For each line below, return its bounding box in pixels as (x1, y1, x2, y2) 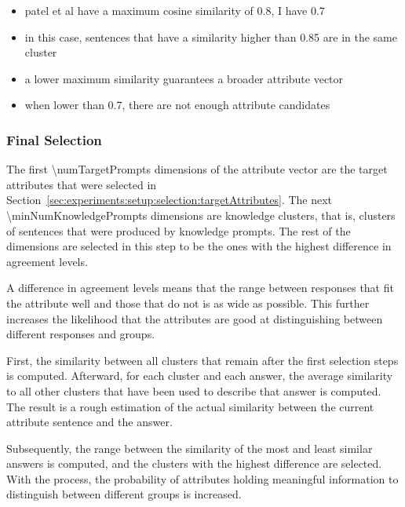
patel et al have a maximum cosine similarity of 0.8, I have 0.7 (24, 2, 325, 18)
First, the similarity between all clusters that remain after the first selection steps (6, 352, 399, 368)
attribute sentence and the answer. (6, 414, 173, 430)
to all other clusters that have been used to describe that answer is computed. (6, 382, 381, 399)
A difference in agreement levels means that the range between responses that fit (6, 279, 394, 296)
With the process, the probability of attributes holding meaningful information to (6, 470, 399, 487)
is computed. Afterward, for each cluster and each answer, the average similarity (6, 367, 393, 384)
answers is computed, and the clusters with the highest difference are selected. (6, 455, 382, 472)
